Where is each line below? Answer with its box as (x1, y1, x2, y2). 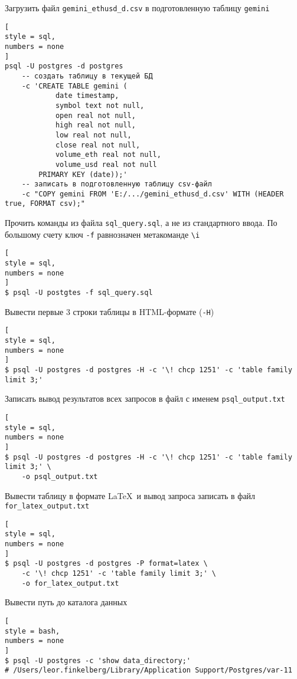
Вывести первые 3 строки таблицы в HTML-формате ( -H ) (5, 305, 214, 317)
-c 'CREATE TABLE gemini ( (21, 81, 128, 90)
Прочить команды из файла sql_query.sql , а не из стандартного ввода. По (5, 217, 278, 229)
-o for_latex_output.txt (21, 579, 119, 588)
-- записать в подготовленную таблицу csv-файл (21, 180, 212, 189)
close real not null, (55, 140, 141, 149)
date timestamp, (55, 91, 119, 100)
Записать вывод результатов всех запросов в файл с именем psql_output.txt (5, 392, 285, 405)
